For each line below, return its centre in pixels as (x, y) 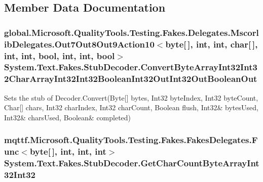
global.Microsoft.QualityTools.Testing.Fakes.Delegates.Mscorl (131, 32)
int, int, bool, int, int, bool (60, 55)
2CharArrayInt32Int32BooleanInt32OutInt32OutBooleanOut (131, 79)
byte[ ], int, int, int (68, 151)
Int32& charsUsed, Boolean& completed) (68, 117)
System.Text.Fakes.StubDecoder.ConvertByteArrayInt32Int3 (131, 67)
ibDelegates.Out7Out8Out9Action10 (79, 44)
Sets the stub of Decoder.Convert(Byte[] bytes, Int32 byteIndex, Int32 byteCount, (131, 97)
